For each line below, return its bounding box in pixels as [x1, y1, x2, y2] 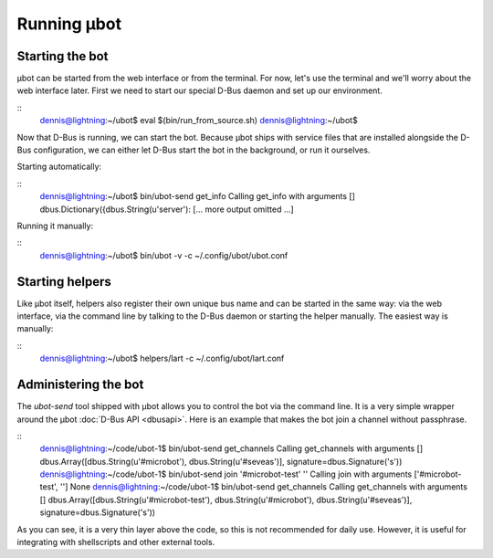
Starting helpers [16, 274, 111, 290]
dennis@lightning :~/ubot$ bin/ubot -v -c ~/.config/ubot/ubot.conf [39, 249, 288, 260]
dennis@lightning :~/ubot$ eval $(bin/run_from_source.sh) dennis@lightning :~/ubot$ [39, 115, 358, 126]
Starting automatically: [16, 161, 102, 173]
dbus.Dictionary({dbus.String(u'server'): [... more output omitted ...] [39, 204, 294, 215]
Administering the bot [16, 377, 144, 393]
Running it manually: [16, 220, 94, 231]
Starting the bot [16, 48, 109, 64]
